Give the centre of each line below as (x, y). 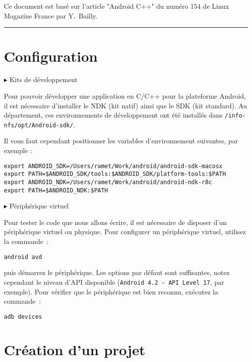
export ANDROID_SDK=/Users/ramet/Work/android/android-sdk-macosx (113, 166)
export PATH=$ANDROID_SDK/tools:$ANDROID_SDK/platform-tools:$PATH (115, 174)
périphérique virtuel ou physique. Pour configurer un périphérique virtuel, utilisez (125, 232)
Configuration (51, 56)
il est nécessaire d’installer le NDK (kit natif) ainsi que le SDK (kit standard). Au (126, 105)
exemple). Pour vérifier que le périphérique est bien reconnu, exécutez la (111, 291)
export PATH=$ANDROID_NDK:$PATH (56, 190)
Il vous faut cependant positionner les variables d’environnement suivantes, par (121, 141)
